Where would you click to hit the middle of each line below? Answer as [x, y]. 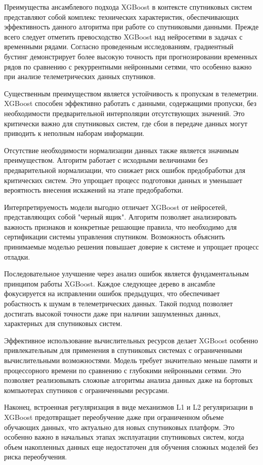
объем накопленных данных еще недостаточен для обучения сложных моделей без [131, 446]
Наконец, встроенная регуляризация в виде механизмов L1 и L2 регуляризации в [129, 407]
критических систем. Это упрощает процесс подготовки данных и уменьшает [123, 180]
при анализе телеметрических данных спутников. [80, 76]
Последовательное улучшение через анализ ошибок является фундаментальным [126, 274]
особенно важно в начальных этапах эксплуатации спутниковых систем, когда [124, 437]
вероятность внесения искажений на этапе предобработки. [94, 190]
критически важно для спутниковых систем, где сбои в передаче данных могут [126, 123]
